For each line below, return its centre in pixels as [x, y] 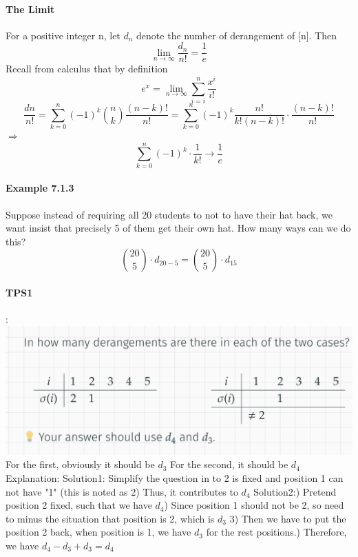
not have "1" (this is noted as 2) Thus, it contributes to [122, 491]
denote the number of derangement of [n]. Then [237, 35]
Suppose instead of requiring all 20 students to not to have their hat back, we [169, 214]
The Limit [30, 9]
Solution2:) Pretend [295, 491]
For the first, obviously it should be [80, 464]
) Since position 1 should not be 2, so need [254, 505]
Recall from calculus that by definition [87, 69]
